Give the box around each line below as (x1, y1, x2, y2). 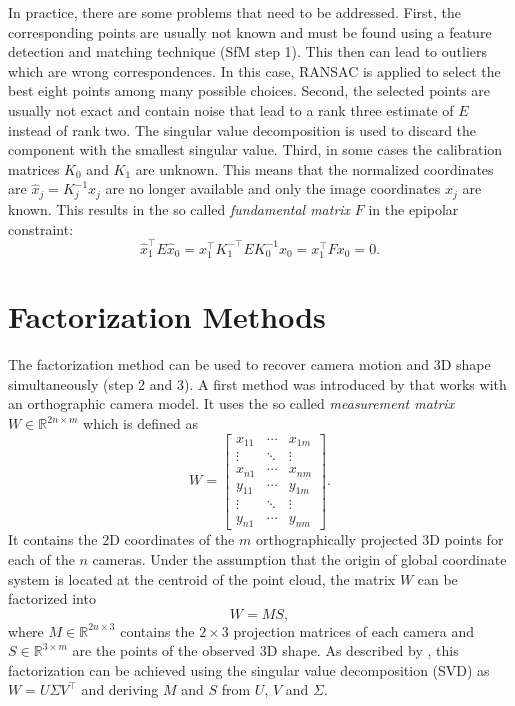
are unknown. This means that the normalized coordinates (135, 158, 494, 179)
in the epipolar (368, 199, 459, 220)
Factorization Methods (8, 296, 326, 337)
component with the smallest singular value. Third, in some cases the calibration (8, 139, 503, 160)
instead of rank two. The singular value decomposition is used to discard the (8, 119, 477, 140)
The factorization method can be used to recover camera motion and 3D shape (8, 354, 491, 375)
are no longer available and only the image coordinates (105, 178, 441, 199)
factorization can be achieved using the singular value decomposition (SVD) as (8, 659, 490, 680)
